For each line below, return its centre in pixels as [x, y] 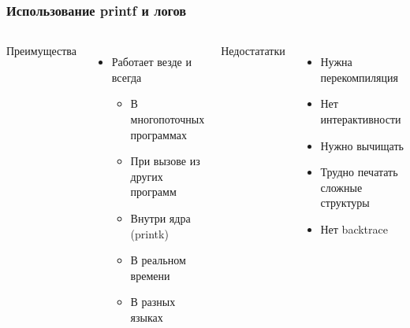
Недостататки [253, 51]
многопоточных [168, 119]
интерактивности [361, 119]
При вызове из [165, 161]
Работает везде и [151, 62]
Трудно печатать [359, 172]
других [147, 176]
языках [147, 317]
